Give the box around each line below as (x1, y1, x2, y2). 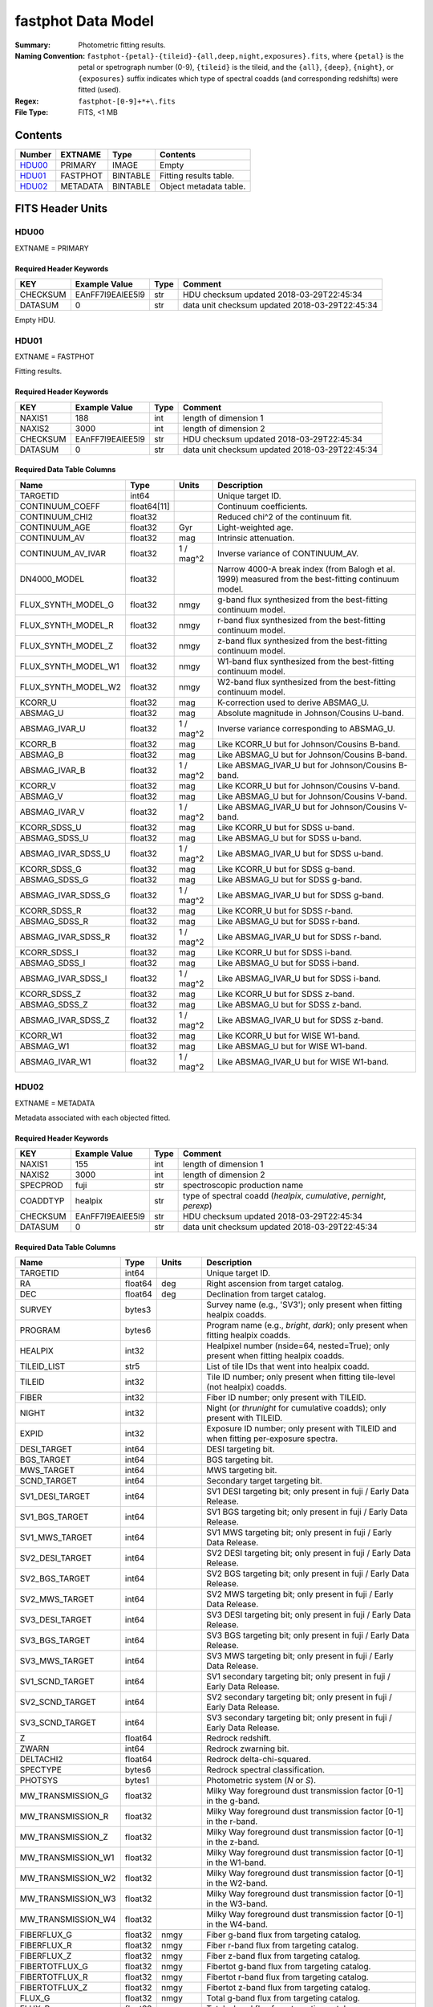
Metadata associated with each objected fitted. (14, 1113, 171, 1123)
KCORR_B (19, 739, 57, 750)
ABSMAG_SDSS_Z (19, 999, 88, 1010)
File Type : (14, 107, 49, 116)
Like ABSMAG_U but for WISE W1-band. (216, 1040, 368, 1052)
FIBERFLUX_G (19, 1929, 72, 1940)
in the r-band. (206, 1816, 258, 1827)
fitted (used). (78, 85, 121, 95)
